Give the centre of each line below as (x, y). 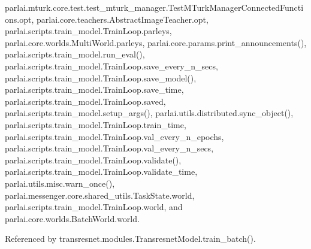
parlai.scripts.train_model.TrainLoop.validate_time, (101, 171)
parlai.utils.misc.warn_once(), (60, 183)
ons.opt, (19, 19)
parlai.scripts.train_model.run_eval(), (75, 54)
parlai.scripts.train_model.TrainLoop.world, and (94, 207)
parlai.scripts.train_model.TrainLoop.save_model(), (101, 78)
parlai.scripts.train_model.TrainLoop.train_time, (96, 124)
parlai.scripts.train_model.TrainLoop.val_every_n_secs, (109, 148)
